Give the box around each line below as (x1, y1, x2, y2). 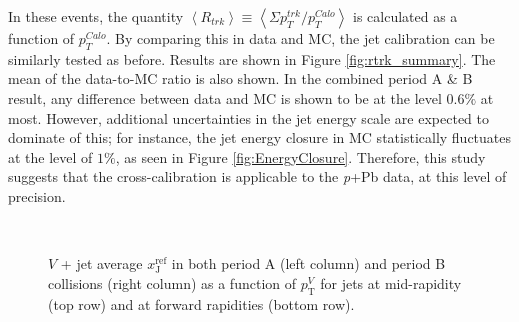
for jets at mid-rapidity (320, 272, 462, 293)
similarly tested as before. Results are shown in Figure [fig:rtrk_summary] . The (8, 48, 496, 69)
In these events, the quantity (8, 6, 184, 26)
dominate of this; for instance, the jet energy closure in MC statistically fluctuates (8, 127, 512, 148)
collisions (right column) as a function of (48, 272, 297, 293)
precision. (8, 185, 66, 206)
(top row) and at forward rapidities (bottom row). (48, 293, 355, 314)
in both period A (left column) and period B (171, 253, 446, 274)
